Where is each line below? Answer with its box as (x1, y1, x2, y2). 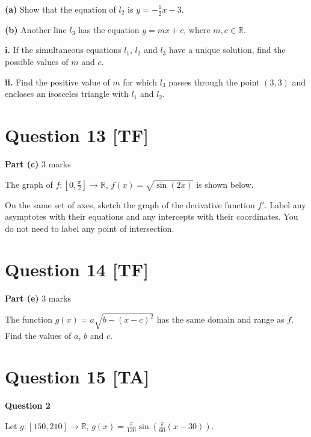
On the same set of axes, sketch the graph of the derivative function (5, 198, 255, 211)
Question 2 (5, 399, 51, 412)
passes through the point (168, 75, 260, 88)
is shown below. (196, 178, 254, 190)
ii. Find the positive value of (5, 75, 110, 88)
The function (5, 313, 52, 326)
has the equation (78, 23, 140, 36)
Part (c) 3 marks (5, 157, 71, 170)
